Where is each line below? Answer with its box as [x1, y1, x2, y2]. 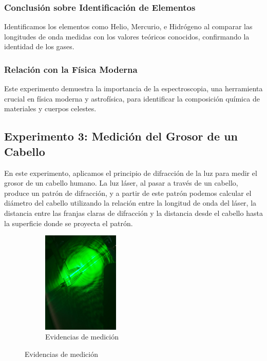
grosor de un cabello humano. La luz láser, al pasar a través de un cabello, [4, 177, 238, 188]
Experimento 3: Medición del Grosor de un [4, 128, 238, 144]
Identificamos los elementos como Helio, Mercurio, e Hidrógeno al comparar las [4, 21, 253, 32]
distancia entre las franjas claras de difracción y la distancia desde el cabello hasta [4, 207, 263, 218]
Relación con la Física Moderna [4, 63, 138, 75]
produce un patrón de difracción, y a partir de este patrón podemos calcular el [4, 187, 252, 198]
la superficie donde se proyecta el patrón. [4, 217, 133, 228]
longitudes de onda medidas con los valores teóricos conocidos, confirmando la [4, 31, 250, 42]
